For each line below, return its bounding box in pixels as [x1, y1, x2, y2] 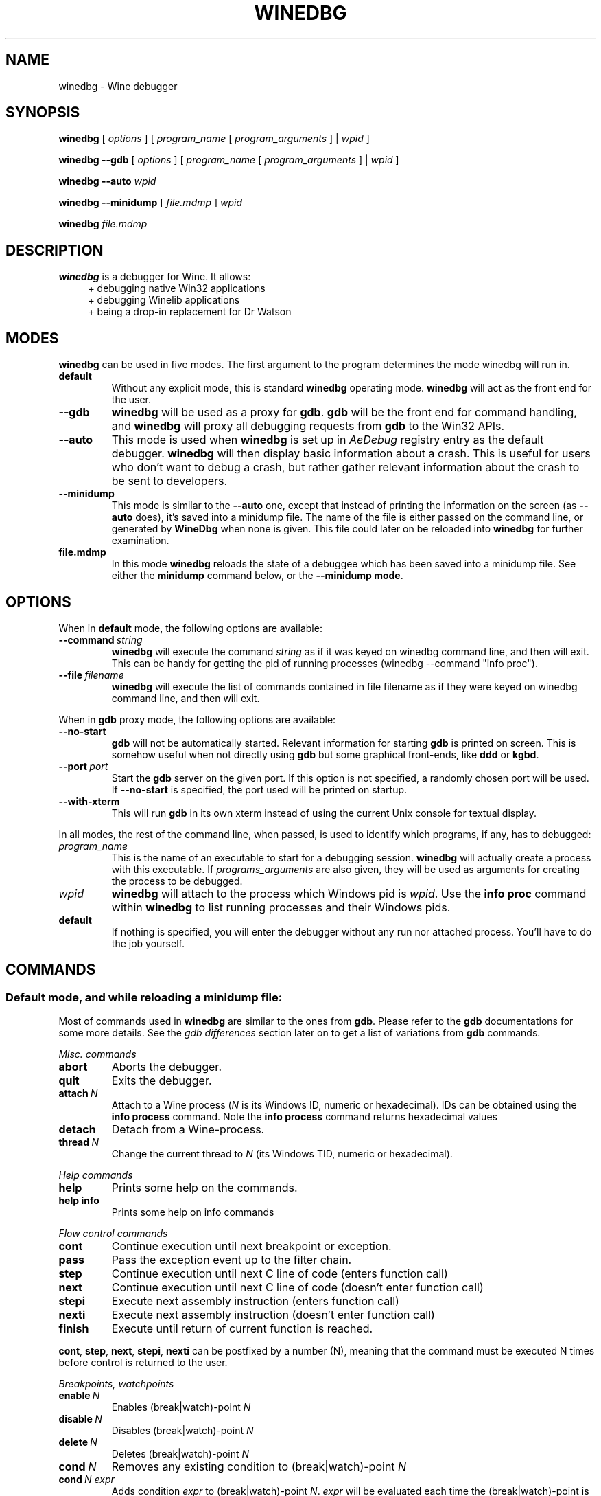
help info [58, 1194, 99, 1207]
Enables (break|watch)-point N [111, 1401, 251, 1414]
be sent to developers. [111, 474, 228, 488]
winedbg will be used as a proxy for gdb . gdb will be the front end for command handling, [111, 405, 577, 420]
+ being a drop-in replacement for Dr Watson [88, 306, 292, 318]
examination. [111, 534, 169, 547]
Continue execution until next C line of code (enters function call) [111, 1267, 448, 1281]
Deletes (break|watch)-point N [111, 1448, 250, 1460]
